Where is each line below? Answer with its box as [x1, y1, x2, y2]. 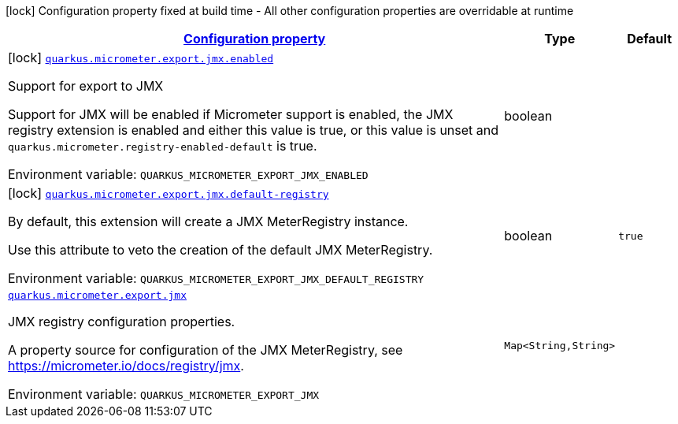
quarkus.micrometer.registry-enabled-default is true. [8, 138, 317, 154]
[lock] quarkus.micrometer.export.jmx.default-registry [8, 185, 329, 201]
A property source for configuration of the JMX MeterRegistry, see [8, 342, 403, 358]
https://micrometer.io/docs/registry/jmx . [8, 358, 244, 374]
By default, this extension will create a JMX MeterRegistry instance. [8, 214, 409, 229]
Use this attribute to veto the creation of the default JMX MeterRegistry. [8, 242, 433, 258]
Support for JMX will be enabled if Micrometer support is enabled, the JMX [8, 106, 454, 122]
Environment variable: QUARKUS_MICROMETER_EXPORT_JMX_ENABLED [8, 166, 369, 182]
